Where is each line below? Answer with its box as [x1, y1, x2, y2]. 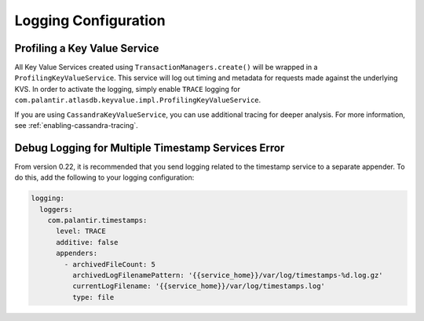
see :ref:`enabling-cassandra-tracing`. [14, 121, 139, 130]
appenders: [56, 249, 98, 258]
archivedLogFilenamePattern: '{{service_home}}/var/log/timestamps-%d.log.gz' [71, 271, 384, 280]
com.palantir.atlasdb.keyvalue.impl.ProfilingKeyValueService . [14, 95, 261, 105]
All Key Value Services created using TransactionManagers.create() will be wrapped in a [14, 63, 318, 72]
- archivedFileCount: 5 [64, 260, 156, 268]
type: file [71, 293, 115, 301]
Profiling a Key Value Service [14, 42, 159, 55]
